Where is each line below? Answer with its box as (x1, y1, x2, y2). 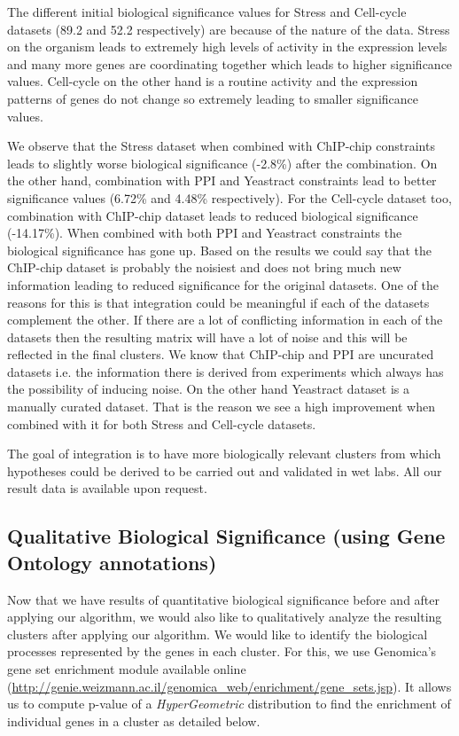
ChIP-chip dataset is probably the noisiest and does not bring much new (7, 258, 401, 277)
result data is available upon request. (7, 479, 207, 497)
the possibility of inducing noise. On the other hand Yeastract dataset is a (7, 380, 410, 398)
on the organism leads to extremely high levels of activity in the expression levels (7, 37, 447, 56)
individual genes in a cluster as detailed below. (7, 711, 261, 730)
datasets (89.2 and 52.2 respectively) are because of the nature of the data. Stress (7, 20, 450, 38)
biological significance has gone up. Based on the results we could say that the (7, 240, 432, 259)
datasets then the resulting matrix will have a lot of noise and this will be (7, 327, 408, 346)
